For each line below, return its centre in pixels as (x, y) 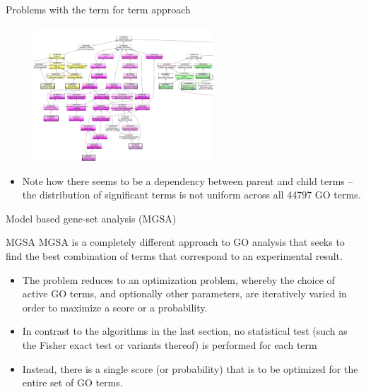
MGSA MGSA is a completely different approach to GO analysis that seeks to (175, 242)
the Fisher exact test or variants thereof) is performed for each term (170, 344)
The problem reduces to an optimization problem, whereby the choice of (178, 279)
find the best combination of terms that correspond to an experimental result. (174, 255)
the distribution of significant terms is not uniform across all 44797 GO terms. (191, 195)
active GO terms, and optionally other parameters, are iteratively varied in (184, 293)
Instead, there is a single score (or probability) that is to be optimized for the (190, 368)
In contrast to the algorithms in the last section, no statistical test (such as (185, 331)
